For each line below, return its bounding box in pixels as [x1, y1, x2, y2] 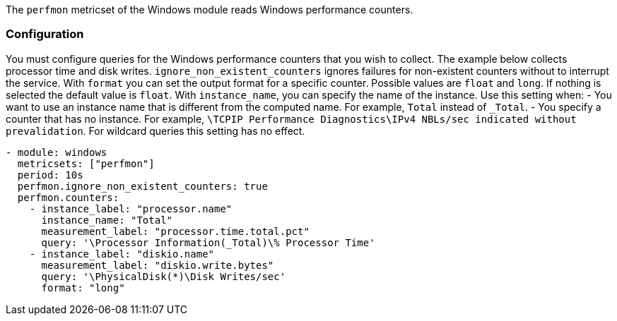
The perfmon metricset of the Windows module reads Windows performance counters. [6, 4, 413, 16]
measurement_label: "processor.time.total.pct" [41, 225, 310, 237]
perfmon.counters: [17, 191, 119, 203]
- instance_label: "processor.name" [29, 202, 233, 214]
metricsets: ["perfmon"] [17, 157, 155, 169]
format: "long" [41, 281, 125, 293]
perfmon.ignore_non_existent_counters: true [17, 180, 268, 192]
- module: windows [6, 146, 107, 158]
